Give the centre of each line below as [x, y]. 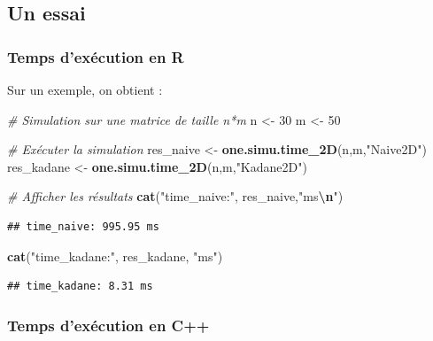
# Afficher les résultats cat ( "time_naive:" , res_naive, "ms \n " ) [175, 196]
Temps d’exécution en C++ [108, 325]
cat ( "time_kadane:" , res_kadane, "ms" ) [115, 256]
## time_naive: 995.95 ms [83, 226]
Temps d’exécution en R [96, 56]
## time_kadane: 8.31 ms [80, 287]
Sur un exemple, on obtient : [85, 89]
